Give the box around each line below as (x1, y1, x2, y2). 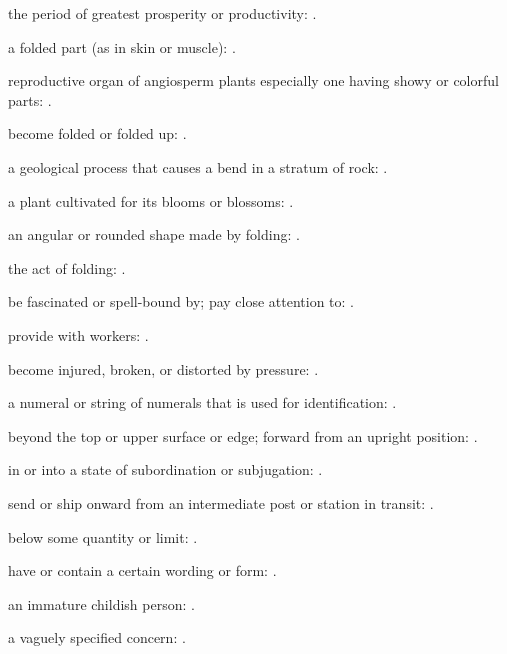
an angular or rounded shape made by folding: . (8, 224, 300, 245)
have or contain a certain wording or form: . (8, 560, 277, 581)
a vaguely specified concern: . (8, 627, 186, 648)
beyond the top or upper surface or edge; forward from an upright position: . (8, 425, 478, 446)
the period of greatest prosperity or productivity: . (8, 3, 317, 23)
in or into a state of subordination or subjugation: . (8, 459, 323, 480)
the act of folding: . (8, 257, 126, 278)
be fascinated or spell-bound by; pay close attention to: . (8, 291, 355, 312)
